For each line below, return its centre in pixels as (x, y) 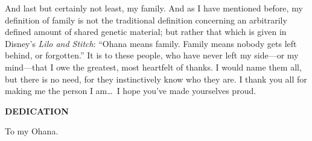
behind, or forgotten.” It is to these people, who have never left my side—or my (152, 55)
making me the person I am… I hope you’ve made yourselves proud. (131, 91)
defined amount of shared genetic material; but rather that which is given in (146, 32)
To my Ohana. (32, 131)
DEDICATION (37, 111)
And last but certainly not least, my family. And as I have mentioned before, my (154, 8)
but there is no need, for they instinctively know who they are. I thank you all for (156, 79)
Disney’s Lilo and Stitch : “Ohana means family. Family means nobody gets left (151, 43)
